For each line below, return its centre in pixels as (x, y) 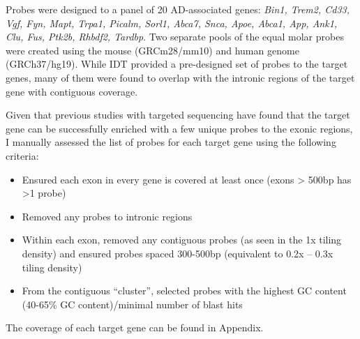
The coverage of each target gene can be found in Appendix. (135, 327)
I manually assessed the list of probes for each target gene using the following (171, 142)
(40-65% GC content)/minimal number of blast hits (132, 304)
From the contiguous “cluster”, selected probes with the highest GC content (184, 291)
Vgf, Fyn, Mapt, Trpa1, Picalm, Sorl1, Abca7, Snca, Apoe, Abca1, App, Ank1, (172, 23)
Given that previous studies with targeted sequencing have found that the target (178, 115)
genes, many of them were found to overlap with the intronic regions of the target (180, 77)
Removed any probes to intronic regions (107, 216)
